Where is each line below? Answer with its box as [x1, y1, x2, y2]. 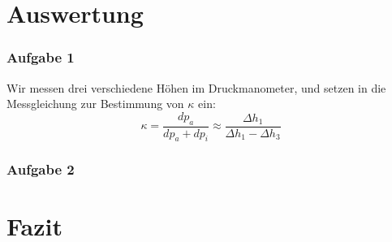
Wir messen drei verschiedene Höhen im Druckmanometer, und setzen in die [6, 79, 386, 96]
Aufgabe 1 [6, 47, 75, 67]
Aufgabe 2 [6, 159, 75, 179]
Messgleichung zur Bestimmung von [6, 95, 184, 112]
